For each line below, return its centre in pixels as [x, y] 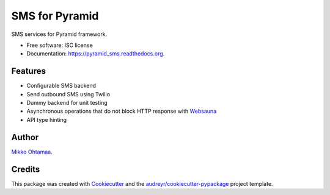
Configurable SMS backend [61, 86]
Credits [26, 169]
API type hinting [47, 119]
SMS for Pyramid [55, 16]
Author [25, 137]
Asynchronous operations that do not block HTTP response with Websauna [122, 111]
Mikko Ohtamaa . [32, 152]
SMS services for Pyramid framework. [59, 34]
